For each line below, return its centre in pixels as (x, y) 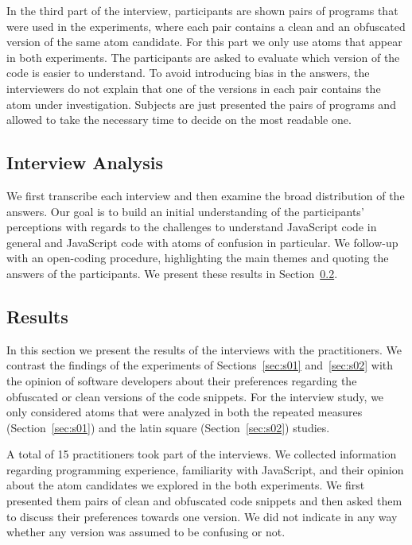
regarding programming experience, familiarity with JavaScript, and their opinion (205, 469)
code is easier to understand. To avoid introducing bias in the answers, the (188, 73)
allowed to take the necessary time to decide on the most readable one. (179, 120)
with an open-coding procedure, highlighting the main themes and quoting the (198, 258)
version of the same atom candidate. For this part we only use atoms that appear (204, 42)
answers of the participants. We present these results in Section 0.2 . (172, 273)
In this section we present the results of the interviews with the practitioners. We (204, 349)
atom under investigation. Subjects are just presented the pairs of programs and (201, 104)
